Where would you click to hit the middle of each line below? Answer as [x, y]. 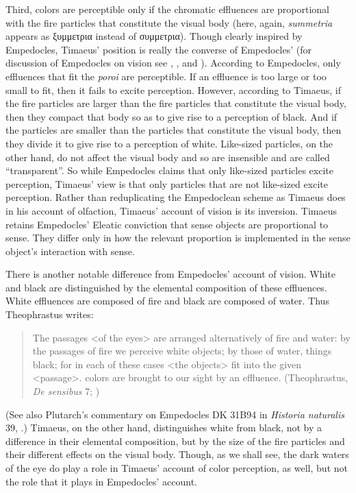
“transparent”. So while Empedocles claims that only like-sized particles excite [169, 170]
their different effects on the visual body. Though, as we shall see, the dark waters [177, 454]
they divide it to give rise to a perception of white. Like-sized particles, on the [169, 143]
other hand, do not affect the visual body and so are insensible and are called [168, 157]
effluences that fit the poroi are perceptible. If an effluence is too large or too [166, 76]
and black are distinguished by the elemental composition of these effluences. [166, 287]
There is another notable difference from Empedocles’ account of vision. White [171, 274]
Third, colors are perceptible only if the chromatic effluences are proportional [167, 9]
